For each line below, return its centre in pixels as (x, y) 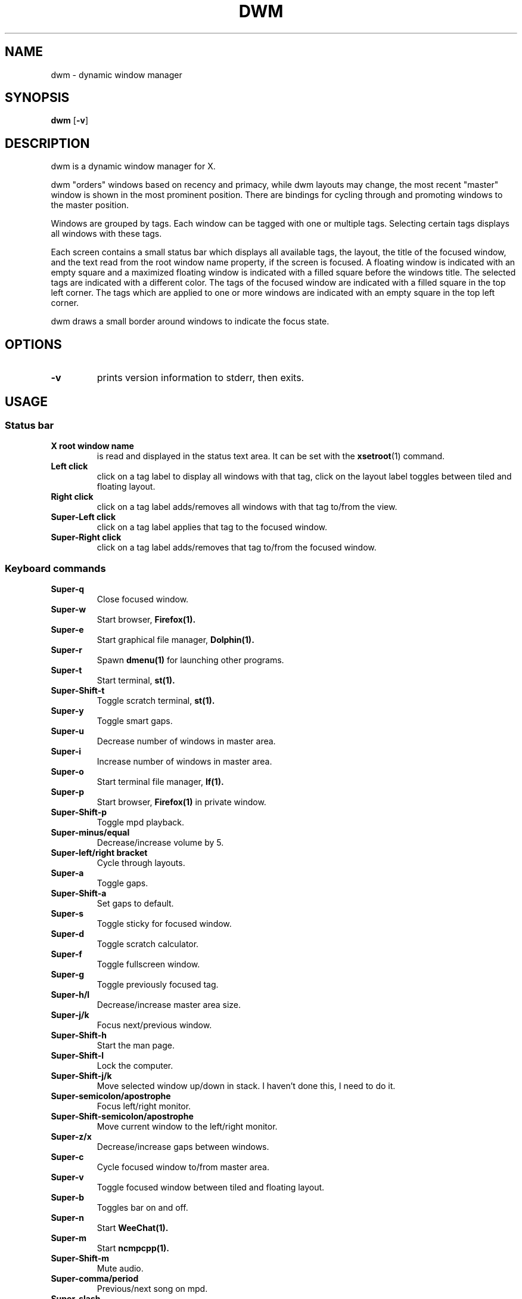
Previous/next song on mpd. (152, 1289)
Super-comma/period (95, 1279)
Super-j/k (70, 1015)
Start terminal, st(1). (136, 681)
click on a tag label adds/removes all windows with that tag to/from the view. (247, 507)
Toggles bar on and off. (142, 1208)
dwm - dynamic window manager (116, 75)
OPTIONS (33, 344)
